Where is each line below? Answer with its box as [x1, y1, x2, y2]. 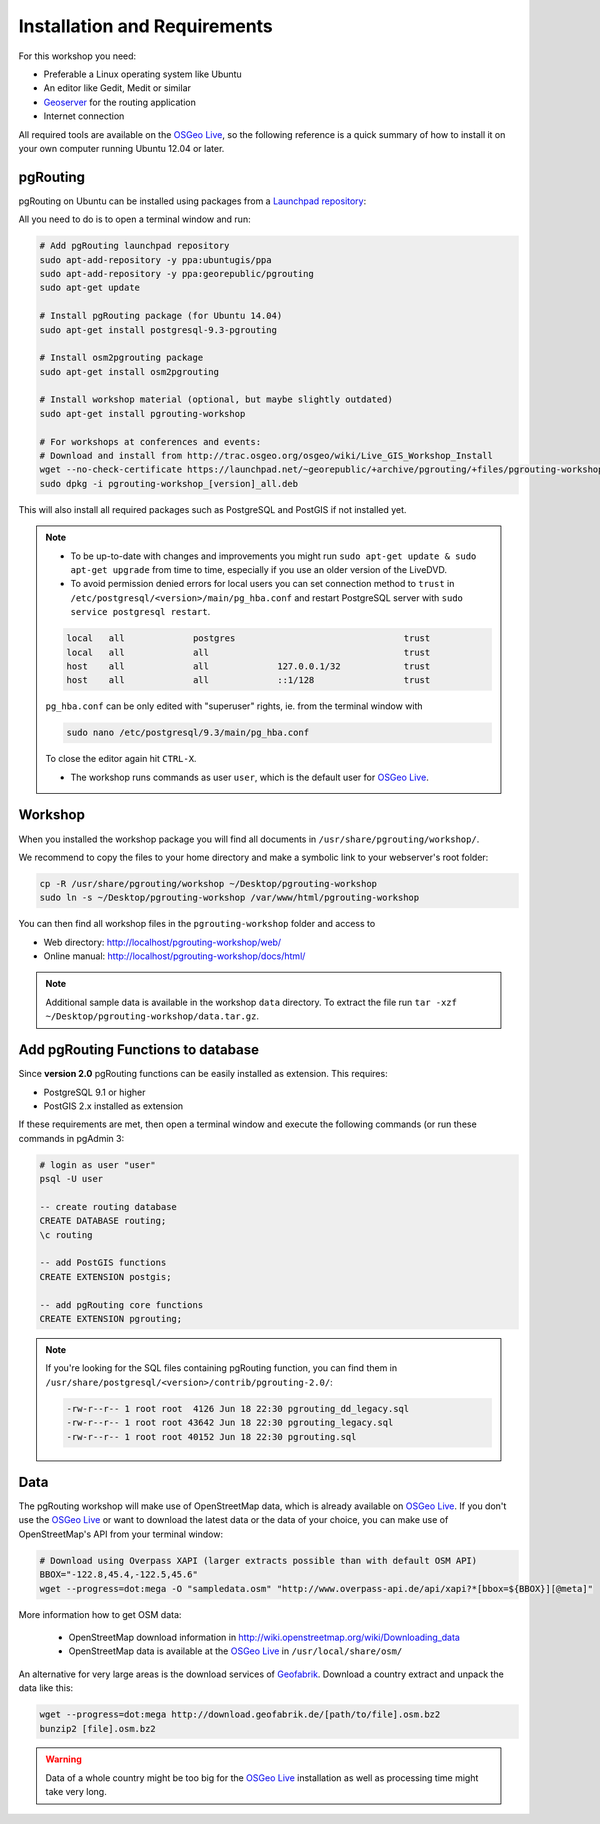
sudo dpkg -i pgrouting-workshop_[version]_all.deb [39, 478, 299, 489]
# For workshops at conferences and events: [39, 436, 262, 447]
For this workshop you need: [18, 50, 137, 62]
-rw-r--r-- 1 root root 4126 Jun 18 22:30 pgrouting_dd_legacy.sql [66, 1403, 410, 1414]
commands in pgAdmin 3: [18, 1132, 125, 1144]
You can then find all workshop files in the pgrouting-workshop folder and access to [18, 918, 376, 930]
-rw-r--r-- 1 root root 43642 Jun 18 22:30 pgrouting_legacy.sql [66, 1417, 394, 1429]
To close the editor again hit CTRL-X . [45, 753, 197, 765]
